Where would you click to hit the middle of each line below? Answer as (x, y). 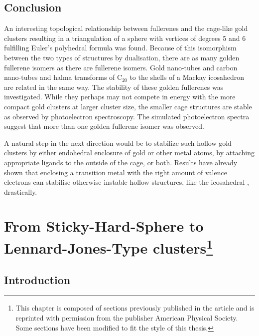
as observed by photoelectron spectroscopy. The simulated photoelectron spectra (127, 116)
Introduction (37, 279)
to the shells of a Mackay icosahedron (187, 77)
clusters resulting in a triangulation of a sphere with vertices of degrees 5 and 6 (125, 38)
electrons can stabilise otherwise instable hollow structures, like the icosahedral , (127, 182)
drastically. (21, 191)
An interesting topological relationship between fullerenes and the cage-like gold (126, 28)
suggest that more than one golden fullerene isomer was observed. (104, 126)
